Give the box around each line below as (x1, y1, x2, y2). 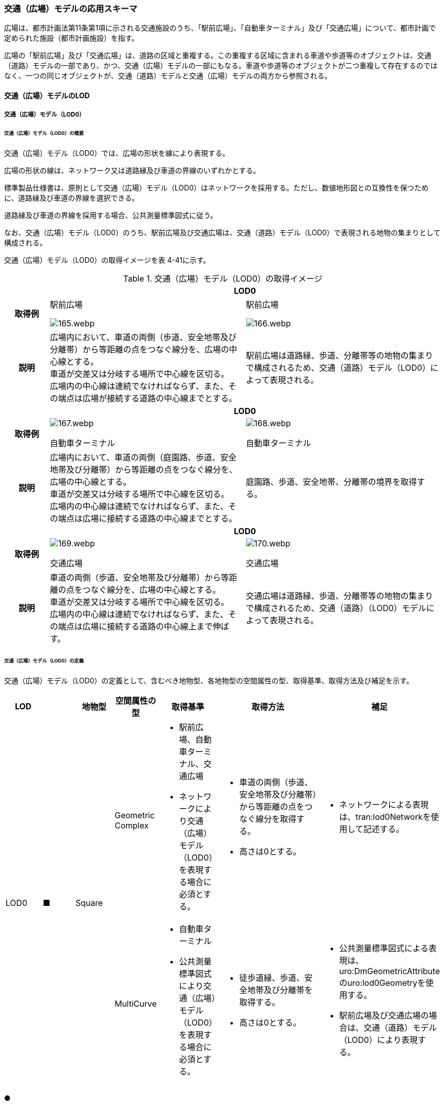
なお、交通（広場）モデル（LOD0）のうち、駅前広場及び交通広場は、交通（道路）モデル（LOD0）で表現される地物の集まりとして (4, 228, 440, 237)
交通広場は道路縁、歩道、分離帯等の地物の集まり (246, 591, 433, 601)
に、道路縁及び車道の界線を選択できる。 (4, 194, 139, 203)
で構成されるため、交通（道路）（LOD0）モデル (246, 603, 427, 614)
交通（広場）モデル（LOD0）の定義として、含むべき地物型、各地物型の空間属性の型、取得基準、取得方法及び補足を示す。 (4, 676, 413, 685)
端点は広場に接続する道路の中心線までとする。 (58, 513, 237, 524)
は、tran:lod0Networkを (339, 811, 431, 822)
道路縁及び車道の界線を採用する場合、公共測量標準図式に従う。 (4, 211, 218, 220)
